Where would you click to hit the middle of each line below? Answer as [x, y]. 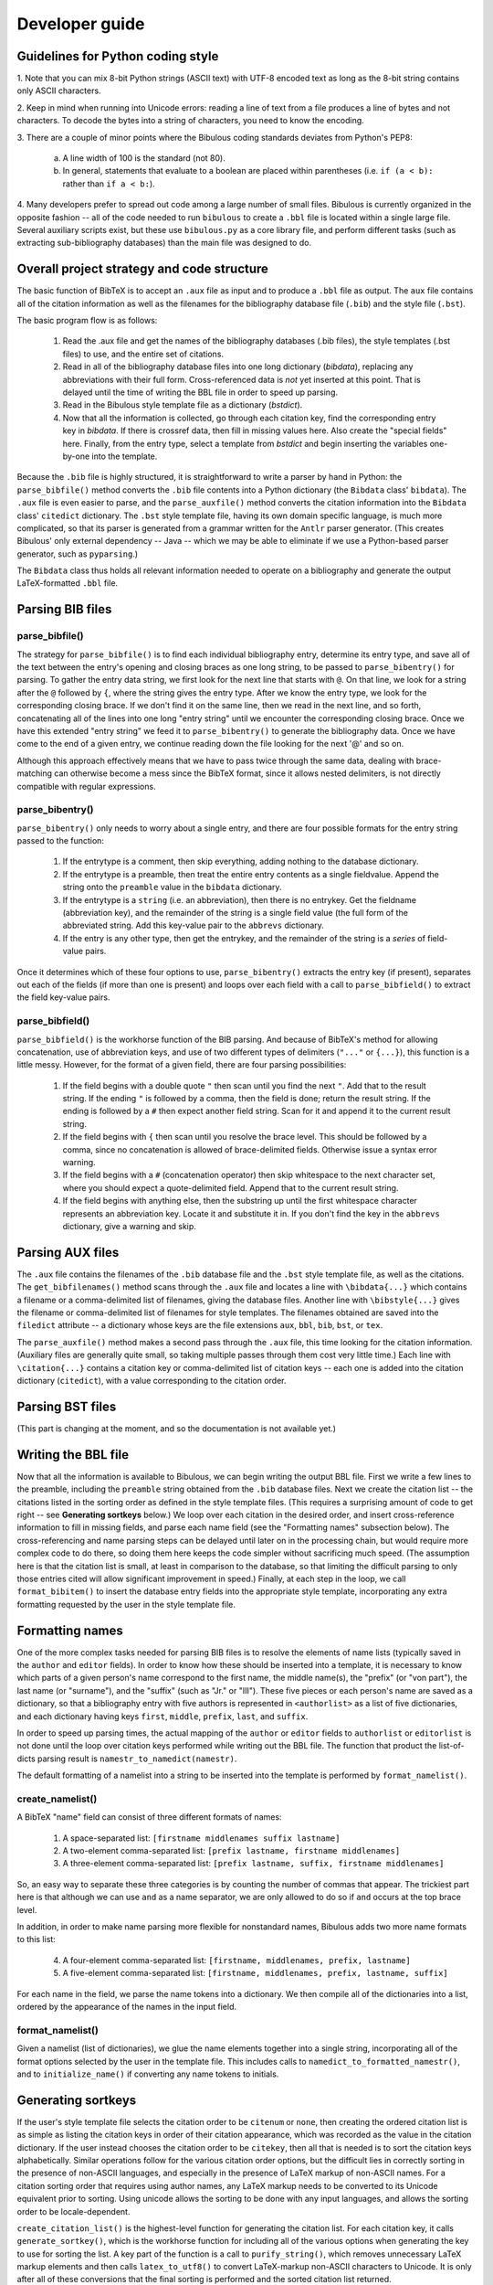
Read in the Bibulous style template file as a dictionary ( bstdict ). [183, 405]
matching [35, 773]
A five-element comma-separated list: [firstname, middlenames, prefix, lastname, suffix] [256, 1973]
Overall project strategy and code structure [143, 269]
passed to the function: [61, 841]
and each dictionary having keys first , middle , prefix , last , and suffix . [163, 1716]
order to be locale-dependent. [73, 2211]
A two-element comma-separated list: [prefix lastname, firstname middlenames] [231, 1851]
